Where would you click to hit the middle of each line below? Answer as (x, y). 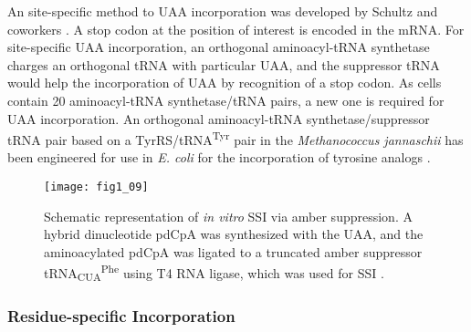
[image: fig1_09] (96, 187)
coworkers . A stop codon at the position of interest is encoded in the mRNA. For (236, 29)
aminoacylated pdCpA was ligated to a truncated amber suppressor (233, 251)
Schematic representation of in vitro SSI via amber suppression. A (228, 216)
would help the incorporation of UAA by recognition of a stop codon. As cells (225, 83)
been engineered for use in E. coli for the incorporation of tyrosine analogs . (219, 157)
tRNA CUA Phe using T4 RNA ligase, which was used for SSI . (214, 273)
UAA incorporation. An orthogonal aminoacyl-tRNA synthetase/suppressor (219, 118)
